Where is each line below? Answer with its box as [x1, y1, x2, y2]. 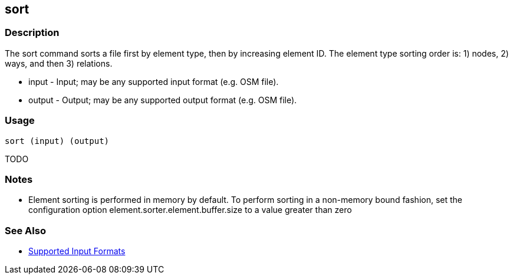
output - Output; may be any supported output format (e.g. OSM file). [28, 94, 297, 105]
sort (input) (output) [5, 136, 110, 146]
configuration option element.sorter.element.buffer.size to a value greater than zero [28, 205, 352, 215]
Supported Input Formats [28, 246, 126, 257]
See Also [5, 224, 46, 237]
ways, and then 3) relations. [5, 58, 113, 68]
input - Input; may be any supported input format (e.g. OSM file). [28, 76, 279, 87]
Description [5, 27, 60, 39]
